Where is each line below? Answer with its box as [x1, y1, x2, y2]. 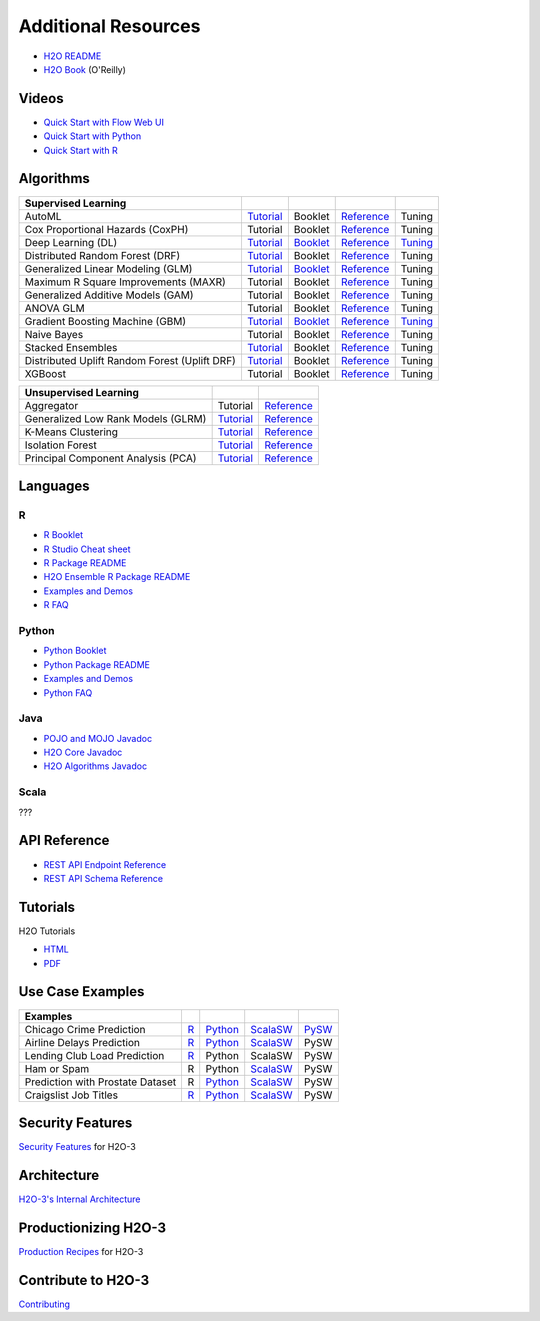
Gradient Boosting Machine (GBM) [24, 314, 187, 328]
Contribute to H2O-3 [18, 1271, 150, 1289]
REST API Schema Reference [43, 872, 164, 884]
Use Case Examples [18, 983, 145, 1000]
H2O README [43, 50, 102, 62]
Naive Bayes [24, 327, 84, 341]
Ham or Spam [24, 1061, 90, 1075]
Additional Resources [18, 15, 201, 37]
